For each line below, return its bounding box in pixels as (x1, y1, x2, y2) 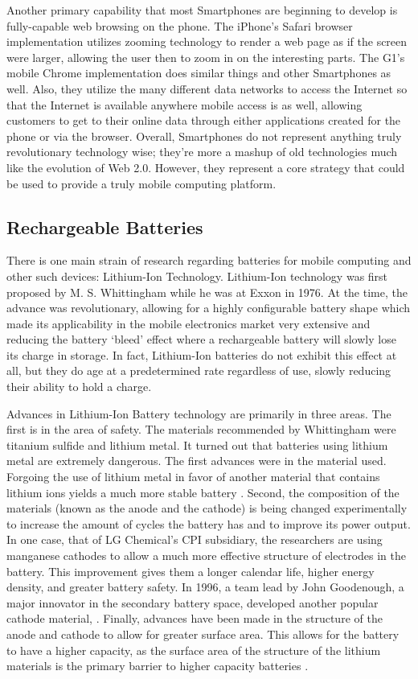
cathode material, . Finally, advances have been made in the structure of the (6, 610, 383, 627)
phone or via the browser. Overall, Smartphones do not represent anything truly (6, 127, 402, 144)
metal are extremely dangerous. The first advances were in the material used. (6, 452, 387, 469)
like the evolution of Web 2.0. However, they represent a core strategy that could (6, 158, 405, 175)
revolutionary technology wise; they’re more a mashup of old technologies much (6, 143, 398, 160)
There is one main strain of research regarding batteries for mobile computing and (6, 252, 412, 269)
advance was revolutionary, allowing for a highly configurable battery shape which (6, 299, 411, 316)
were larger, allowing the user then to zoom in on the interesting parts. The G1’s (6, 48, 405, 65)
